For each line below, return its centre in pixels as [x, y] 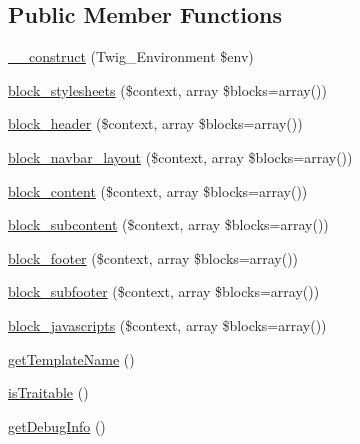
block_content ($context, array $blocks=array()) [158, 190]
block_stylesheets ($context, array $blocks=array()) [167, 89]
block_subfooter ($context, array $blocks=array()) [164, 291]
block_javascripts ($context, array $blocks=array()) [167, 324]
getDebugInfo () [57, 425]
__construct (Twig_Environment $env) [131, 56]
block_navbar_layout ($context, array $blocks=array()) [180, 156]
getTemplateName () [71, 358]
